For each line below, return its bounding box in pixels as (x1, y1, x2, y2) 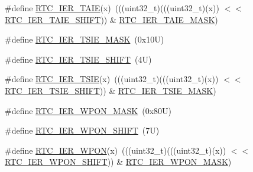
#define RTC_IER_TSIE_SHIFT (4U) (5, 53, 152, 65)
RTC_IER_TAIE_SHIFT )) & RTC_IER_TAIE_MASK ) (5, 13, 218, 25)
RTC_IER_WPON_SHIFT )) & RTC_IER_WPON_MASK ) (5, 155, 232, 168)
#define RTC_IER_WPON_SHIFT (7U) (5, 124, 160, 137)
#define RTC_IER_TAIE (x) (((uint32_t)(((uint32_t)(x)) (5, 2, 219, 14)
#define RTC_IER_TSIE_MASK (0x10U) (5, 33, 164, 46)
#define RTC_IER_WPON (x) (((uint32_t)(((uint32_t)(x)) (5, 144, 226, 156)
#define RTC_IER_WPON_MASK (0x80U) (5, 104, 171, 116)
